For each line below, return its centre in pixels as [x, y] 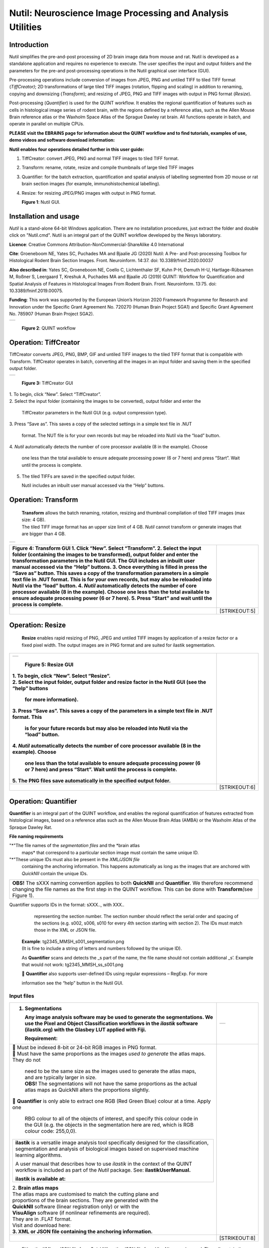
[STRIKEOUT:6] [238, 787]
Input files [22, 996]
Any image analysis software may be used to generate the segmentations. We [119, 1017]
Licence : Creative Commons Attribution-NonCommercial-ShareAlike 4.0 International [97, 244]
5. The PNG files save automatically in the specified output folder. [92, 781]
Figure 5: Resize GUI [49, 665]
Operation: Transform [44, 500]
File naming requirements [36, 836]
